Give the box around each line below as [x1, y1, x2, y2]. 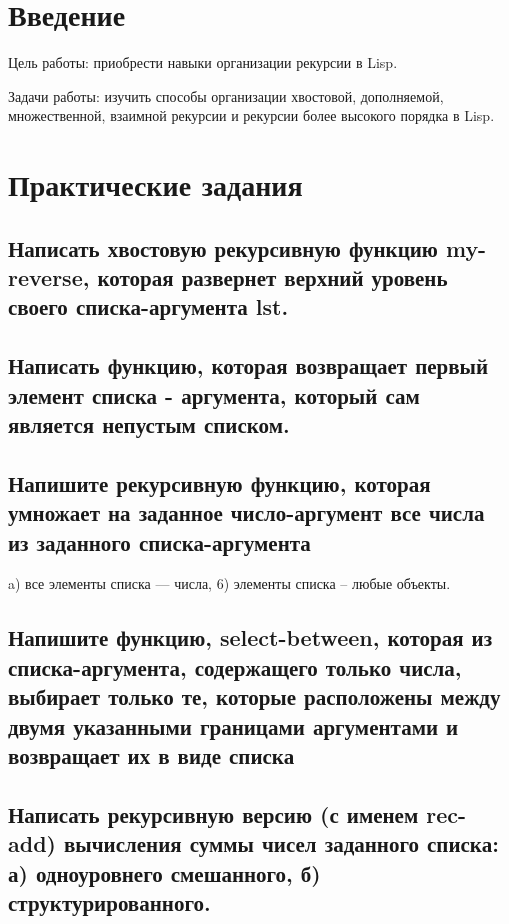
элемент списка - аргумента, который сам [8, 379, 420, 410]
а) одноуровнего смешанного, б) [8, 857, 321, 888]
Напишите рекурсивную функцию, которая [8, 467, 431, 498]
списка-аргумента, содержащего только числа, [8, 651, 462, 682]
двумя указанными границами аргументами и [8, 710, 459, 741]
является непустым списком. [8, 409, 290, 440]
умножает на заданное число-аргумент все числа [8, 497, 485, 528]
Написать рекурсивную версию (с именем [8, 798, 419, 829]
